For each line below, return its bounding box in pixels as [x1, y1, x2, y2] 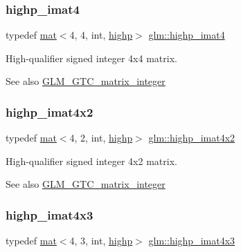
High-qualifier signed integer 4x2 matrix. [6, 153, 177, 168]
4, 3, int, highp [69, 233, 133, 248]
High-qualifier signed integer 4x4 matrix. [6, 50, 177, 65]
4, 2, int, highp [69, 130, 133, 145]
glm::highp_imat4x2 [148, 130, 235, 145]
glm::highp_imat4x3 [148, 233, 235, 248]
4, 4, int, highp [69, 28, 133, 42]
